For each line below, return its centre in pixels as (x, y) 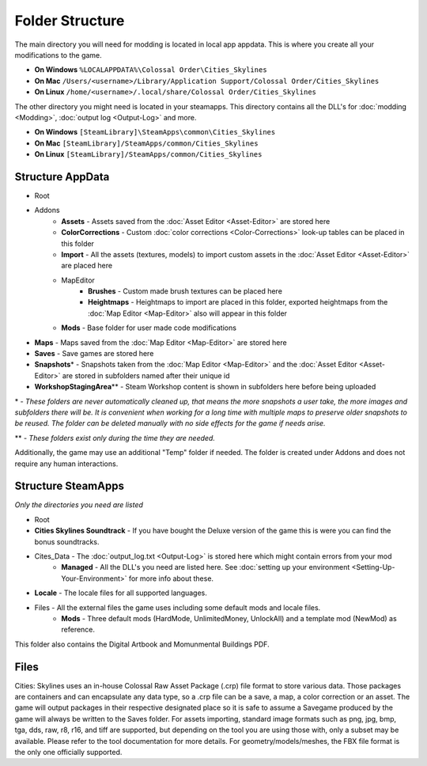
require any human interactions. (66, 464)
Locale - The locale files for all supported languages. (121, 593)
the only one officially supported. (68, 753)
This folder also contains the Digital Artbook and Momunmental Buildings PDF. (142, 644)
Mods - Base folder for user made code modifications (149, 328)
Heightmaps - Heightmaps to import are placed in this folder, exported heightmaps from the (238, 302)
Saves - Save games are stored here (94, 354)
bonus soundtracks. (67, 541)
